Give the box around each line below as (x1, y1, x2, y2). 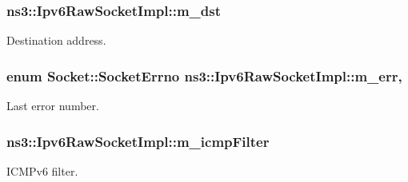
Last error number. (6, 97, 99, 114)
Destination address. (6, 32, 106, 49)
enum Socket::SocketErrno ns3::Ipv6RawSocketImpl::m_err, (6, 65, 402, 85)
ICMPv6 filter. (6, 162, 78, 179)
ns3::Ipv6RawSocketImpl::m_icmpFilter (6, 131, 270, 151)
